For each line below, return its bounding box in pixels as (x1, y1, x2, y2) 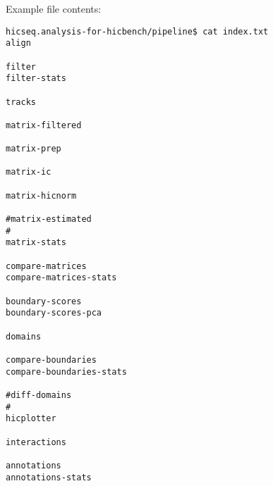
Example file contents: (6, 1, 102, 15)
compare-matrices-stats (6, 273, 117, 283)
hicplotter (6, 413, 56, 424)
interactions (6, 437, 66, 447)
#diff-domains (6, 390, 72, 400)
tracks (6, 96, 36, 107)
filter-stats (6, 73, 66, 84)
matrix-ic (6, 167, 51, 177)
